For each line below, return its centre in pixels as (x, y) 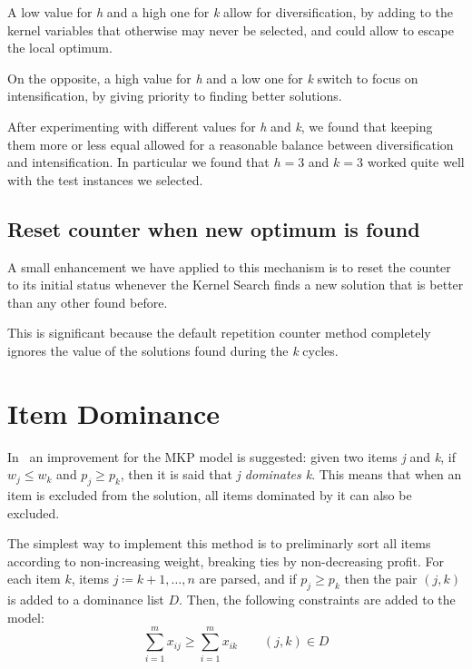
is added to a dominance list (86, 600)
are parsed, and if (248, 579)
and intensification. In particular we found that (138, 162)
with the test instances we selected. (105, 179)
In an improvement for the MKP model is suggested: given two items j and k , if (231, 456)
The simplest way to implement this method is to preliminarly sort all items (219, 543)
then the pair (381, 579)
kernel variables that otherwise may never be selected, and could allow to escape (231, 30)
